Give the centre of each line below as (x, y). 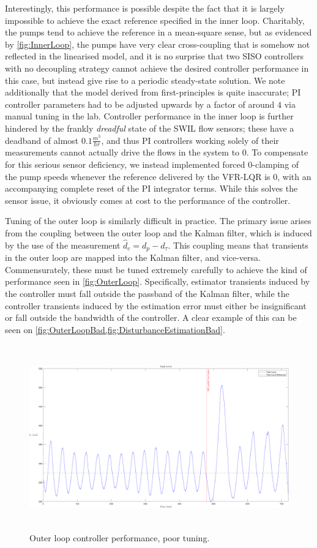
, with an (294, 176)
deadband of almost (42, 140)
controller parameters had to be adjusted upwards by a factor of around (140, 104)
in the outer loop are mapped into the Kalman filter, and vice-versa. (133, 257)
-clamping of (276, 164)
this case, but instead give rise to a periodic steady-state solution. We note (145, 80)
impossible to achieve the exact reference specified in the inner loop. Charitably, (155, 20)
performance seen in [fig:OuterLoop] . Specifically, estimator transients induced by (158, 281)
